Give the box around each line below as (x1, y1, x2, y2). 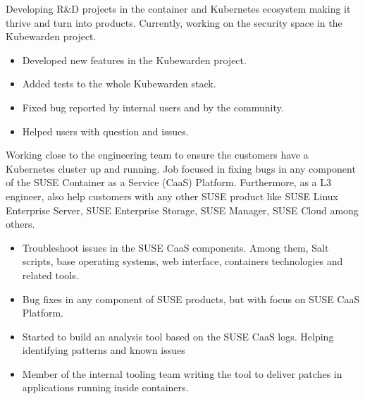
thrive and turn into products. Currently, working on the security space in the (6, 15, 342, 30)
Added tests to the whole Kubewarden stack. (22, 76, 216, 91)
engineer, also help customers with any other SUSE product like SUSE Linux (6, 188, 338, 203)
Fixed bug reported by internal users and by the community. (22, 99, 284, 114)
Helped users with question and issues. (22, 123, 189, 138)
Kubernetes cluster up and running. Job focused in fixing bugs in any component (6, 161, 356, 176)
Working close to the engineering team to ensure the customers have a (6, 147, 309, 162)
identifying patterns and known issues (22, 343, 185, 357)
